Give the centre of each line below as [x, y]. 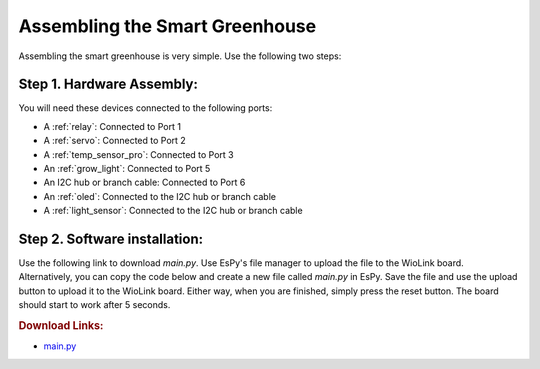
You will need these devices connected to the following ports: [145, 108]
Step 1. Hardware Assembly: [108, 84]
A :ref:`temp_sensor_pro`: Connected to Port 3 [138, 154]
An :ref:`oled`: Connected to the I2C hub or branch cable [160, 196]
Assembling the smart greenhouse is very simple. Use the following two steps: [180, 56]
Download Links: [61, 326]
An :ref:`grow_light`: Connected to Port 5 [127, 169]
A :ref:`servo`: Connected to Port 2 [115, 141]
